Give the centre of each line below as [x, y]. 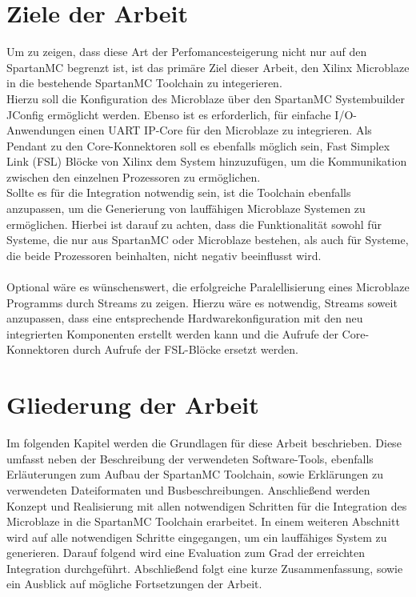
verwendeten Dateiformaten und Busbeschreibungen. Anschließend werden [188, 489]
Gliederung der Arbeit [133, 405]
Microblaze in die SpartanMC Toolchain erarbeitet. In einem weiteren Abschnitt [203, 521]
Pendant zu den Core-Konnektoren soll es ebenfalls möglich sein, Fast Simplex [198, 145]
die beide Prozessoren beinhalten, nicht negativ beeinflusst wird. [164, 255]
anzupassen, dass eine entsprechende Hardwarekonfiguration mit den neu [185, 318]
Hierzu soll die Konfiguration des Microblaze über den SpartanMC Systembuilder [206, 98]
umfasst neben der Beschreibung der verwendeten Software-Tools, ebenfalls [190, 458]
